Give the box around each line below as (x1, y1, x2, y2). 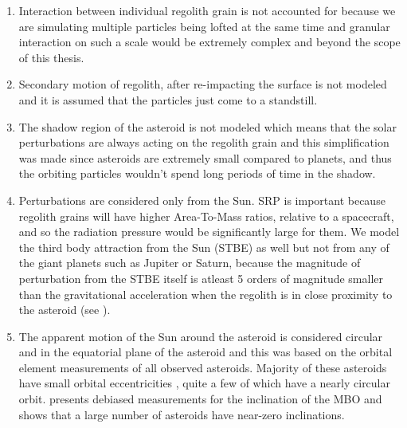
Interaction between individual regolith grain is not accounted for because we (18, 2, 396, 18)
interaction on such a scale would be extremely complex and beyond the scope (18, 33, 401, 50)
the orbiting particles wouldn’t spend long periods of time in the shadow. (18, 165, 376, 182)
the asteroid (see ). (18, 301, 111, 318)
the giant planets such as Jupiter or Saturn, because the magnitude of (18, 254, 361, 271)
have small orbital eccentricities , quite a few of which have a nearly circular (18, 375, 391, 391)
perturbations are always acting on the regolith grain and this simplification (18, 134, 389, 151)
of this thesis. (18, 49, 84, 65)
